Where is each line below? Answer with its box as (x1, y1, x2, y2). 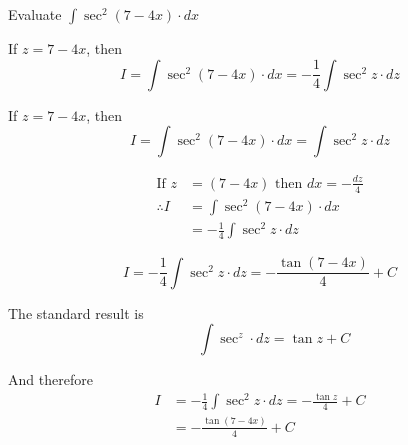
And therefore (8, 369, 93, 390)
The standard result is (8, 302, 144, 323)
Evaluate (8, 4, 62, 24)
